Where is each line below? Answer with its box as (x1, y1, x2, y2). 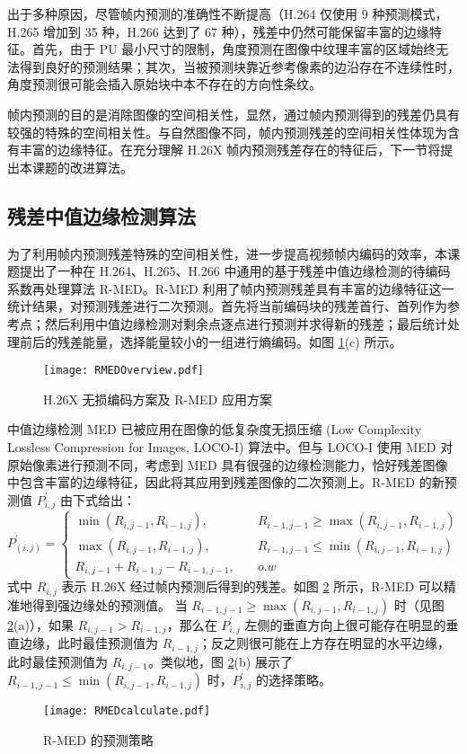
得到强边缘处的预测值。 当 (31, 595, 188, 614)
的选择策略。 (256, 670, 332, 689)
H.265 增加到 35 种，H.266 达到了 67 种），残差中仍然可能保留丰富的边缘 (7, 22, 429, 40)
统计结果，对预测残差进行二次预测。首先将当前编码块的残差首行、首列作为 (7, 297, 447, 315)
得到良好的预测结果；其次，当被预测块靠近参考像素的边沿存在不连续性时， (19, 57, 460, 75)
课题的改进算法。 (31, 157, 133, 176)
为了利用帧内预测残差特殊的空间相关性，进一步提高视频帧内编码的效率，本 (7, 244, 447, 262)
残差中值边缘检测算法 (7, 201, 196, 229)
